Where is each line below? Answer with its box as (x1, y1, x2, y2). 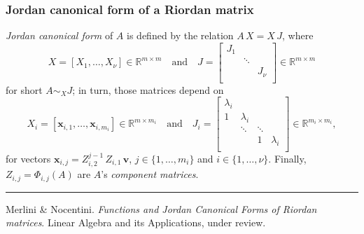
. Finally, (268, 151, 307, 165)
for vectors (6, 151, 51, 165)
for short (6, 82, 43, 97)
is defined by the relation (127, 28, 234, 43)
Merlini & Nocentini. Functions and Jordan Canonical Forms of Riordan (6, 201, 317, 216)
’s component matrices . (101, 167, 199, 181)
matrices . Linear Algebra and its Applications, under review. (6, 215, 266, 230)
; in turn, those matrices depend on (72, 82, 224, 97)
